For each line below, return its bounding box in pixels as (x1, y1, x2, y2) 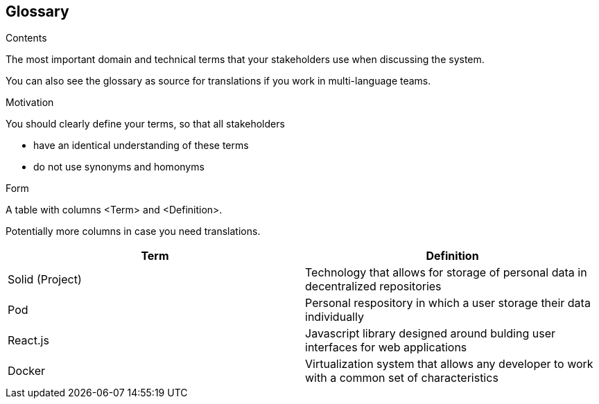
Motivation (6, 96, 54, 109)
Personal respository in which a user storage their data (305, 296, 591, 310)
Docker (8, 364, 46, 378)
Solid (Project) (8, 272, 82, 287)
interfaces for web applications (305, 340, 467, 355)
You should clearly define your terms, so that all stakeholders (6, 118, 285, 130)
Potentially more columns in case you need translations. (6, 225, 261, 238)
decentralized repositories (305, 279, 442, 294)
